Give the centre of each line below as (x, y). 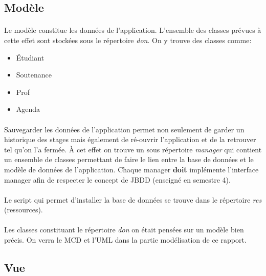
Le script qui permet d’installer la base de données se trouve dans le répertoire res (133, 199)
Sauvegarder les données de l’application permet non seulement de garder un (124, 129)
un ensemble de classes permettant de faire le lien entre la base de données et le (129, 159)
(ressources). (24, 210)
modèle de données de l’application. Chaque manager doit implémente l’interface (131, 169)
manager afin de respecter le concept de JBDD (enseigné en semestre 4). (117, 179)
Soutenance (34, 75)
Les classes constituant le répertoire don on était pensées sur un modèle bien (124, 230)
